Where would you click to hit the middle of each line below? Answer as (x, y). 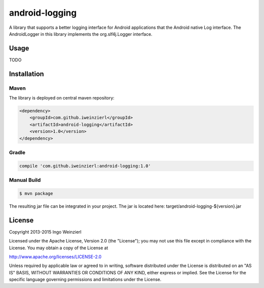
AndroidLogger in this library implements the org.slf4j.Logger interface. (81, 34)
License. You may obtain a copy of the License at (59, 248)
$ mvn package (36, 193)
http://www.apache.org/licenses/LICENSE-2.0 (55, 257)
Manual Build (25, 180)
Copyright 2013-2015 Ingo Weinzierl (45, 232)
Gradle (17, 152)
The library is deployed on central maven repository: (62, 98)
